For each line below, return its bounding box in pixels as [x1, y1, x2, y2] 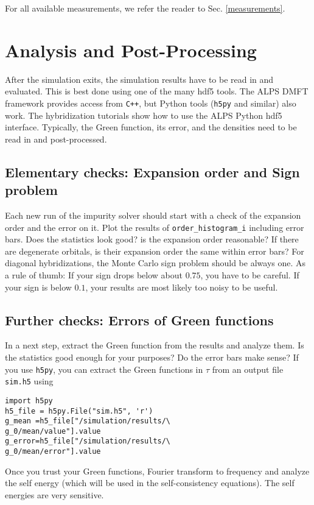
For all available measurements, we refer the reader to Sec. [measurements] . [5, 2, 285, 14]
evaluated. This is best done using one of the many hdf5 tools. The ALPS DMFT [5, 85, 309, 97]
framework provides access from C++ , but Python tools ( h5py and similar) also [5, 96, 296, 109]
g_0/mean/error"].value [5, 447, 101, 456]
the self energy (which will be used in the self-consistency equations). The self [5, 476, 295, 489]
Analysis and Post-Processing [5, 37, 257, 62]
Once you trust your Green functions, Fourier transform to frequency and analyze [5, 464, 310, 477]
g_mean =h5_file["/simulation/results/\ [5, 417, 171, 426]
